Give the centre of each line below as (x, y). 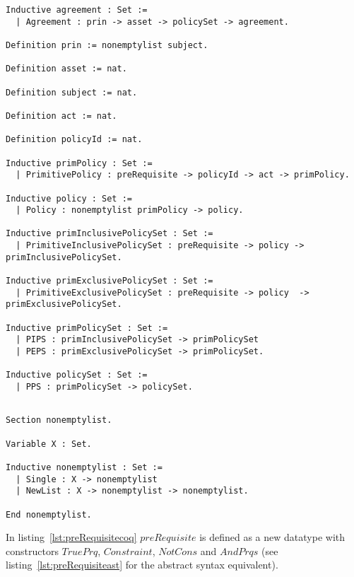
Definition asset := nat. (66, 69)
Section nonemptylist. (59, 420)
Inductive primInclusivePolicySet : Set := (110, 234)
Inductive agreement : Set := (77, 10)
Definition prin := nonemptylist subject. (107, 45)
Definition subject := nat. (72, 92)
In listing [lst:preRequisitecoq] (71, 537)
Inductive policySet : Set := (77, 375)
